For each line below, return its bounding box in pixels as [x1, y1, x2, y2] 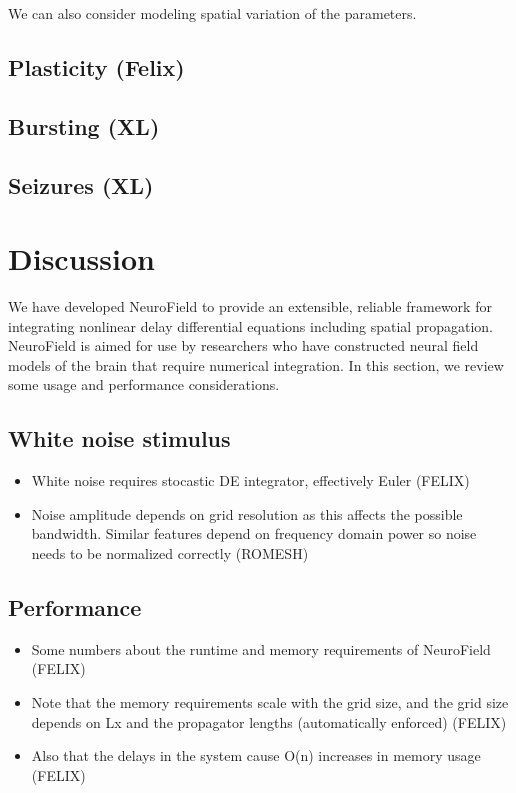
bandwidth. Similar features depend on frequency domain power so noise [31, 523, 477, 544]
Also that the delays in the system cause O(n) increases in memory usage [31, 745, 481, 766]
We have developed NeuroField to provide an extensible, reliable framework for [8, 296, 492, 317]
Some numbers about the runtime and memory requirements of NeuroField [31, 638, 491, 659]
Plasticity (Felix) [8, 51, 185, 82]
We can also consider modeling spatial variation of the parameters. [8, 3, 417, 23]
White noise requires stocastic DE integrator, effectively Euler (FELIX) [31, 470, 470, 491]
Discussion [8, 238, 155, 279]
